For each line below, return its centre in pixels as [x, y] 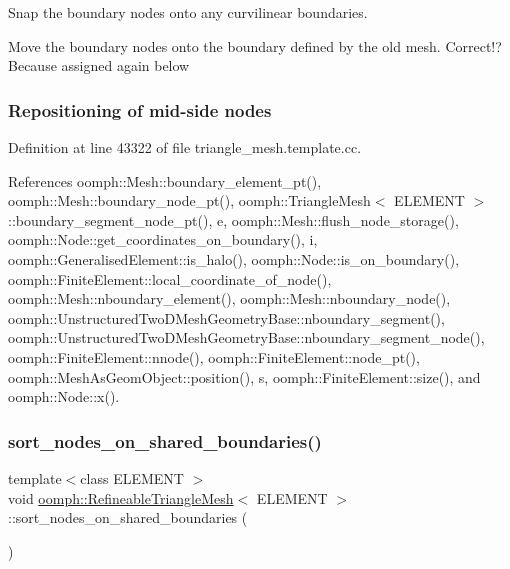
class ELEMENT [132, 477]
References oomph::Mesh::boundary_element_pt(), [165, 180]
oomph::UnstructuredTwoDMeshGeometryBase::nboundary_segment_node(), [246, 337]
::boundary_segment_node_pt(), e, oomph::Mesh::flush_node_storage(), [233, 219]
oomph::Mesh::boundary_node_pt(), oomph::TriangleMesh [189, 200]
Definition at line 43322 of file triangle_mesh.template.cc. [185, 147]
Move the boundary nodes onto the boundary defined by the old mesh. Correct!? [255, 45]
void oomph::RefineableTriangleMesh [121, 497]
